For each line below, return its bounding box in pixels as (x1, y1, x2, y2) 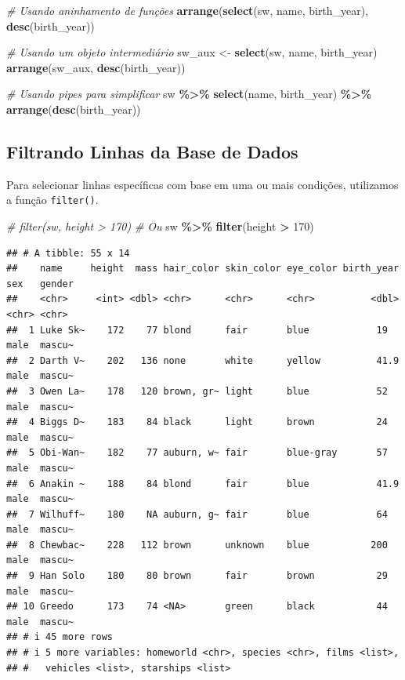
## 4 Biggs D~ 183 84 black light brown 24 (6, 416, 388, 428)
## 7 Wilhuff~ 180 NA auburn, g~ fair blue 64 (6, 508, 388, 520)
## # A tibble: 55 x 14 (6, 247, 130, 259)
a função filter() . (6, 191, 99, 208)
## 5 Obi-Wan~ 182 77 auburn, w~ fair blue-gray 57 (6, 447, 388, 459)
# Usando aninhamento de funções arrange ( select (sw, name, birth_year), (6, 2, 369, 18)
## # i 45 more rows (6, 631, 114, 643)
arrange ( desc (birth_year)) (6, 100, 141, 117)
